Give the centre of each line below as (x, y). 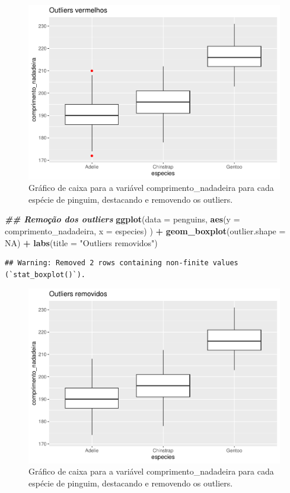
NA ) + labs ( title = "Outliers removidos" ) (81, 242)
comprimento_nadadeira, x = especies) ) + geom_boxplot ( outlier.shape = (145, 230)
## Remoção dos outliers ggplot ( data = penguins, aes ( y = (122, 219)
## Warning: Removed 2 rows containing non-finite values (122, 263)
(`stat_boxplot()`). (45, 274)
